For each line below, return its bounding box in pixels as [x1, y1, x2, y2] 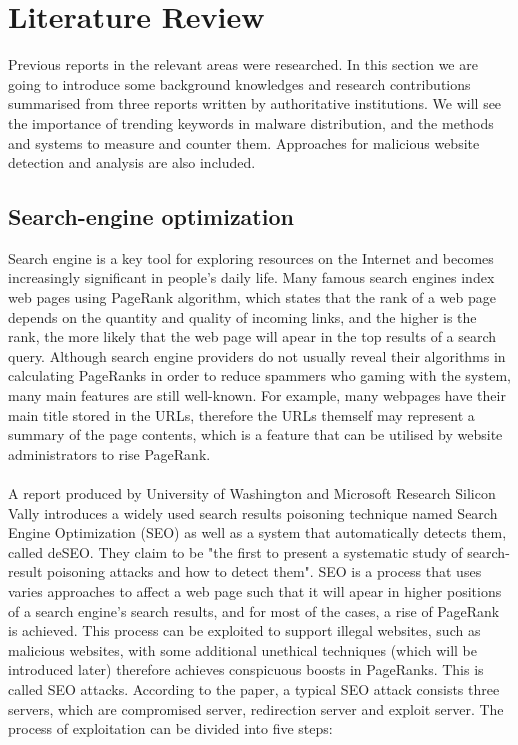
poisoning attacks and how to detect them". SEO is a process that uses [47, 561, 482, 582]
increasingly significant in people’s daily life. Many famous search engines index [8, 267, 495, 288]
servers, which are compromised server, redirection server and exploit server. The [8, 698, 504, 719]
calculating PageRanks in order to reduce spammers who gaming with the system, [8, 365, 511, 386]
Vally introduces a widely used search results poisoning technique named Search [8, 502, 498, 523]
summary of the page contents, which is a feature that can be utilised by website [8, 424, 503, 445]
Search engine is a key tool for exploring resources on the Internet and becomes [8, 247, 494, 268]
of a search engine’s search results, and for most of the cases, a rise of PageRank [8, 600, 500, 621]
